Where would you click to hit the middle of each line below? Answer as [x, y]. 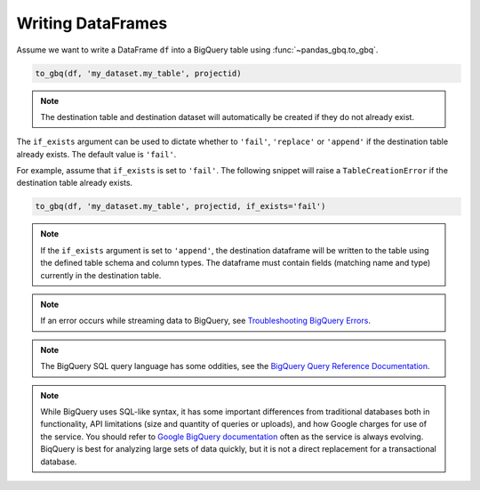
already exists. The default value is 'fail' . [96, 154]
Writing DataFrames [92, 23]
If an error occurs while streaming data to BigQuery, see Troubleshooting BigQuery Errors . [205, 321]
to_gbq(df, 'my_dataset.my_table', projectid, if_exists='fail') [180, 206]
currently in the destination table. [101, 275]
